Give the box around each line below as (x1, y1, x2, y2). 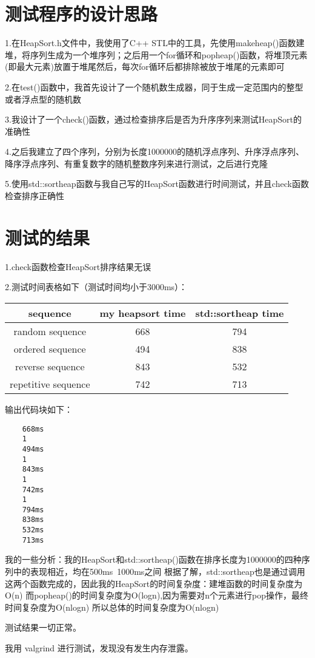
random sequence (13, 324, 87, 338)
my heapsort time (99, 305, 186, 320)
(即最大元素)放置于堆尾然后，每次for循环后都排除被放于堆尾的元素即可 (5, 60, 285, 73)
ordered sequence (13, 341, 86, 356)
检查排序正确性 (5, 189, 64, 202)
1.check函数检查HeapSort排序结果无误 (5, 260, 151, 273)
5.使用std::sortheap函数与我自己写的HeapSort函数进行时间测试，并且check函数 (5, 177, 309, 190)
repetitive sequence (10, 376, 90, 391)
